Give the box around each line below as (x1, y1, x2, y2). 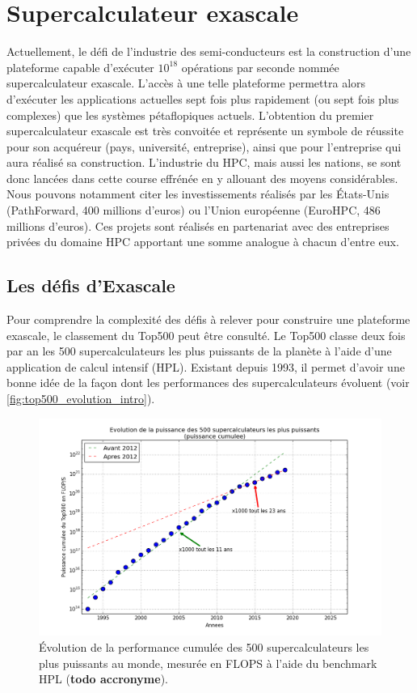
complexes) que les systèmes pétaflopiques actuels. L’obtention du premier (6, 106, 374, 123)
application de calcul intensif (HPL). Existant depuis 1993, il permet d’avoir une (6, 358, 405, 375)
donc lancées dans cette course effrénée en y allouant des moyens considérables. (6, 169, 398, 186)
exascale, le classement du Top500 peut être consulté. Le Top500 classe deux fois (6, 326, 406, 343)
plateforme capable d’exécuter (6, 58, 154, 75)
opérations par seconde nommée (181, 58, 339, 75)
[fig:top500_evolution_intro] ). (6, 390, 155, 407)
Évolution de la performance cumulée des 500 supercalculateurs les (39, 638, 369, 655)
